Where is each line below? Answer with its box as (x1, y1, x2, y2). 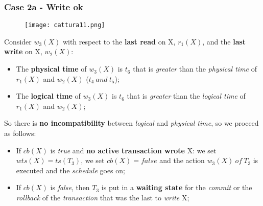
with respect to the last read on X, (62, 36, 176, 47)
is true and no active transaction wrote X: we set (50, 145, 217, 155)
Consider (4, 36, 32, 47)
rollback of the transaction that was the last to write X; (16, 192, 189, 202)
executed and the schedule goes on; (16, 165, 125, 175)
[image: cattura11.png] (25, 21, 105, 29)
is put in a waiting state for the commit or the (101, 182, 252, 193)
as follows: (4, 128, 36, 139)
